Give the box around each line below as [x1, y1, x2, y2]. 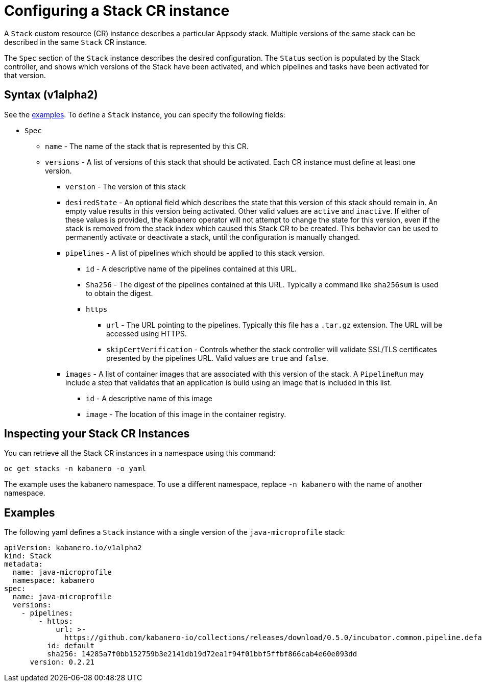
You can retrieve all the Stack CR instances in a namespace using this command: [4, 449, 276, 458]
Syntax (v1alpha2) [4, 88, 98, 102]
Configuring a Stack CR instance [4, 2, 230, 19]
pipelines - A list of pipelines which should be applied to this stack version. [65, 248, 325, 257]
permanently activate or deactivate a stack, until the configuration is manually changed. [65, 232, 360, 241]
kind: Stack [4, 552, 52, 560]
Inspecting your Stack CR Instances [4, 427, 190, 440]
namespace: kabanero [12, 576, 95, 585]
